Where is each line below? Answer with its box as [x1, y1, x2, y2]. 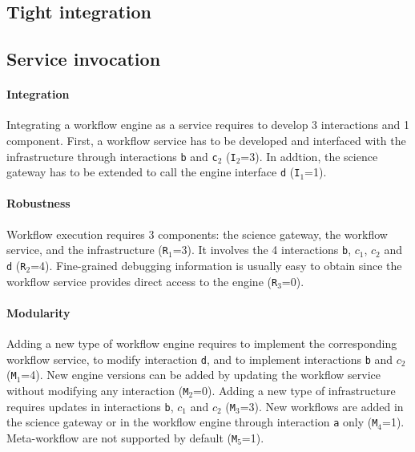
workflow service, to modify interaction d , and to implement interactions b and [6, 350, 393, 367]
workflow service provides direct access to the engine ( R [6, 272, 278, 289]
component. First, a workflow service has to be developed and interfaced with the [6, 131, 406, 148]
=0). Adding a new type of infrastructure [193, 381, 396, 398]
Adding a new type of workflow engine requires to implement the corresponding [6, 335, 397, 352]
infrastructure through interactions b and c [6, 147, 218, 164]
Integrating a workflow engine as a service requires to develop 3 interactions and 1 [6, 116, 409, 133]
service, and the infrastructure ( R [6, 241, 168, 258]
